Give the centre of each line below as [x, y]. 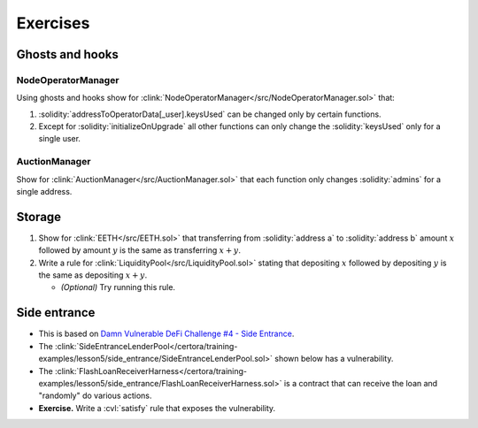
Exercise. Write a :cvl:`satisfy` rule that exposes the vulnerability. [157, 408]
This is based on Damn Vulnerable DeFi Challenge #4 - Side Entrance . [166, 334]
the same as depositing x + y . [93, 275]
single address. [44, 192]
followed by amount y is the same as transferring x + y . [139, 250]
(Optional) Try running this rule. [118, 287]
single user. [60, 139]
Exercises [53, 23]
